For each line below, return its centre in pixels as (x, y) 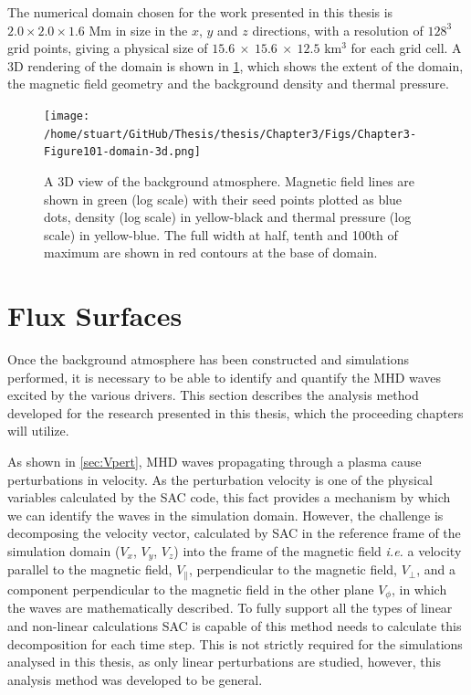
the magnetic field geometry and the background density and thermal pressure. (228, 84)
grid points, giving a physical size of (108, 48)
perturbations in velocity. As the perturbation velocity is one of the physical (220, 479)
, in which (419, 589)
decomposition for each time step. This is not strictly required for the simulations (235, 643)
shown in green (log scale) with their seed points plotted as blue (223, 199)
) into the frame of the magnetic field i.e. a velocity (318, 550)
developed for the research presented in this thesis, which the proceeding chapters (235, 412)
